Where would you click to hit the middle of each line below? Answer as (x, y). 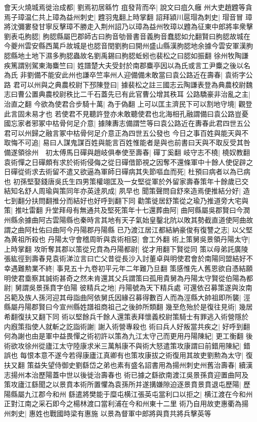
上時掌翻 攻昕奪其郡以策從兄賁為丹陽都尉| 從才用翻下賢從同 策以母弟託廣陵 (126, 249)
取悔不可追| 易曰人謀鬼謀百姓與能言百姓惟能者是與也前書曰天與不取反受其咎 (127, 142)
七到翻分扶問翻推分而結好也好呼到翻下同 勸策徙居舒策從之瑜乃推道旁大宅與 (126, 200)
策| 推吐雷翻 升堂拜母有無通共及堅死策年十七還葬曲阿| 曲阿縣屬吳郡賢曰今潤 (127, 210)
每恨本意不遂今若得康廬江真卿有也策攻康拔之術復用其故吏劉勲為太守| (132, 355)
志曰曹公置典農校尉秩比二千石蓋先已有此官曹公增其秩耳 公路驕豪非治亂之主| (127, 94)
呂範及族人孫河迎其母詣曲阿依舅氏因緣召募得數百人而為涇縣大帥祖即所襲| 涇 (127, 297)
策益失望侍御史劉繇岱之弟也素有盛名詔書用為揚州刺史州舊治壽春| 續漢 (140, 364)
